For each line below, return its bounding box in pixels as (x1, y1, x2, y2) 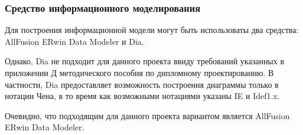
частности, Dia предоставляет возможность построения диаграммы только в (5, 78, 279, 90)
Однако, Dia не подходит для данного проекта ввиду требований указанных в (5, 55, 285, 67)
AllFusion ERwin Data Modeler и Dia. (5, 35, 144, 47)
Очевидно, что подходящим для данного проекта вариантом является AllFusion (5, 109, 290, 121)
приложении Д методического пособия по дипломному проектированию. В (5, 67, 274, 78)
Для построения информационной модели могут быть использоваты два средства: (5, 24, 299, 36)
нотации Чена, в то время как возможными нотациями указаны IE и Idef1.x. (5, 90, 280, 102)
